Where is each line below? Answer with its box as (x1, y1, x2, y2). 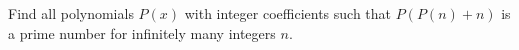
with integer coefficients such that (184, 3, 391, 23)
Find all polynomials (8, 3, 134, 23)
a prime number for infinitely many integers (8, 22, 276, 43)
